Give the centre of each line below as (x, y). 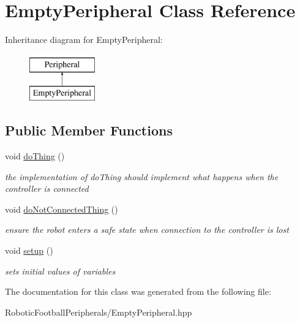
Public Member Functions (89, 130)
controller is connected (47, 188)
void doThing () (35, 156)
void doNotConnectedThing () (62, 209)
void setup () (29, 250)
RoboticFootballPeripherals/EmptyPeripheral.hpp (99, 312)
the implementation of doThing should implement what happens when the (142, 176)
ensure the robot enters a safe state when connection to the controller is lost (147, 230)
